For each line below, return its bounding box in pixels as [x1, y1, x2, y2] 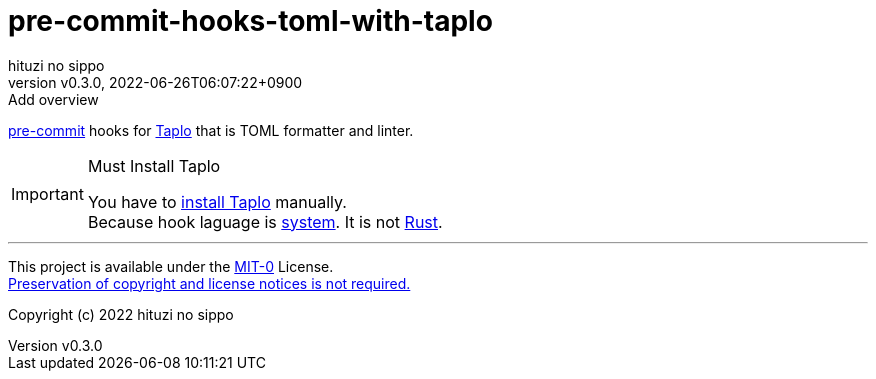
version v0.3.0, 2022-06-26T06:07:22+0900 [8, 73, 303, 91]
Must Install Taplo [87, 155, 221, 176]
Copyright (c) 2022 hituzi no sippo [8, 305, 234, 323]
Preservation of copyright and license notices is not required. [8, 274, 411, 292]
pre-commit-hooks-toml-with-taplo [8, 4, 493, 38]
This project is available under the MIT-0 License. [8, 257, 334, 275]
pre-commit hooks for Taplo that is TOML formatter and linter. [8, 121, 414, 139]
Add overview [8, 90, 99, 108]
